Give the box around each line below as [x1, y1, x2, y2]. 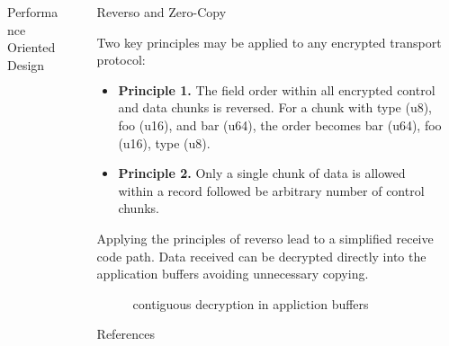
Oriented [7, 38, 56, 57]
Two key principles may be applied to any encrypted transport [96, 32, 442, 51]
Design [7, 55, 45, 74]
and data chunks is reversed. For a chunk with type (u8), [118, 98, 433, 117]
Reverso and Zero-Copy [96, 3, 227, 21]
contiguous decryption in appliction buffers [132, 294, 369, 313]
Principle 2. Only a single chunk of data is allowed [118, 164, 406, 182]
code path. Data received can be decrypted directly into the [96, 246, 427, 265]
